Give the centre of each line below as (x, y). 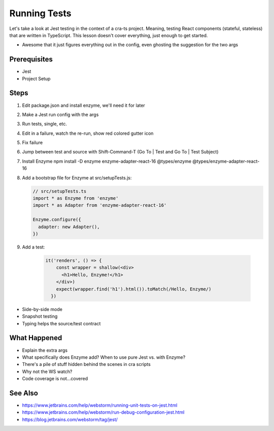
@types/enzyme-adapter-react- (226, 161)
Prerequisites (31, 59)
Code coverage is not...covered (55, 379)
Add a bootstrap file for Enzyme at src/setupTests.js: (77, 177)
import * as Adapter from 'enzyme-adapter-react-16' (100, 205)
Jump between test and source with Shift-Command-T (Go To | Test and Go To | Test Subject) (120, 152)
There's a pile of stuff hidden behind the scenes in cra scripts (86, 364)
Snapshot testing (40, 316)
